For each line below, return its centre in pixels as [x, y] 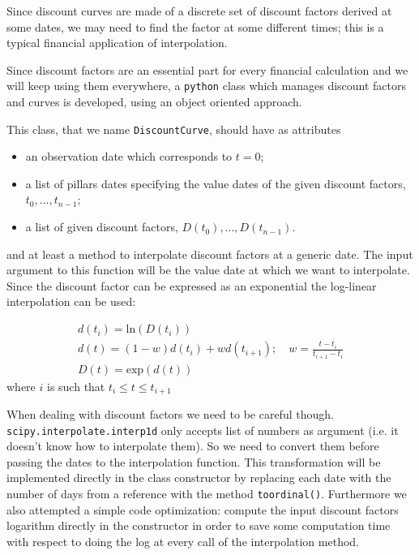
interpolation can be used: [71, 301]
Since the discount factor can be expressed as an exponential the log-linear [192, 285]
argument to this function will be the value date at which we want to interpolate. [208, 270]
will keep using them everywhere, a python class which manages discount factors [207, 86]
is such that [76, 386]
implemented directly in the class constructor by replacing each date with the [199, 478]
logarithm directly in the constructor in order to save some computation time [199, 525]
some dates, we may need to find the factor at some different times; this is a [195, 26]
